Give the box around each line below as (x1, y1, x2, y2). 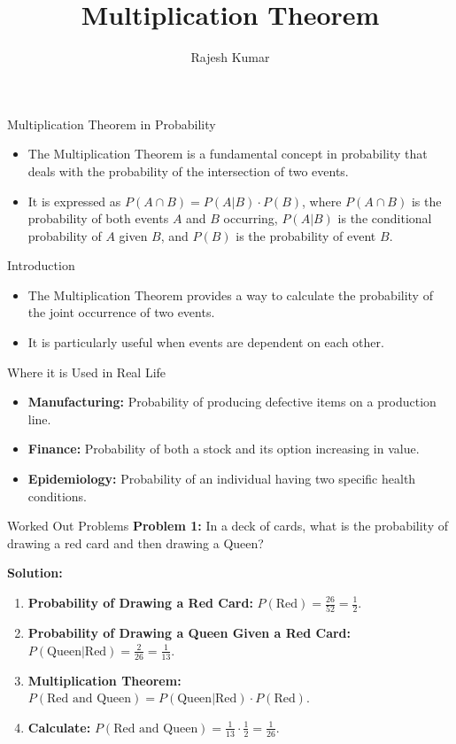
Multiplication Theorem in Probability (7, 114, 216, 133)
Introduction (7, 256, 75, 275)
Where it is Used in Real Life (7, 362, 166, 381)
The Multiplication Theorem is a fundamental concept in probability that (27, 144, 428, 163)
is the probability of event (236, 226, 376, 244)
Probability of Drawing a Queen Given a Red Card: (27, 624, 352, 642)
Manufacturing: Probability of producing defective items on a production (27, 392, 437, 411)
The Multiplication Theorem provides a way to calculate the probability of (27, 285, 433, 304)
